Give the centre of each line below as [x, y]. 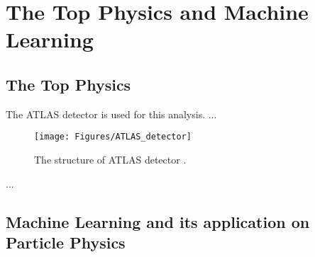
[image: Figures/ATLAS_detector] [113, 137]
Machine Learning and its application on [158, 221]
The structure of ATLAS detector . [110, 160]
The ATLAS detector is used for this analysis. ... [111, 114]
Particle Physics [66, 242]
